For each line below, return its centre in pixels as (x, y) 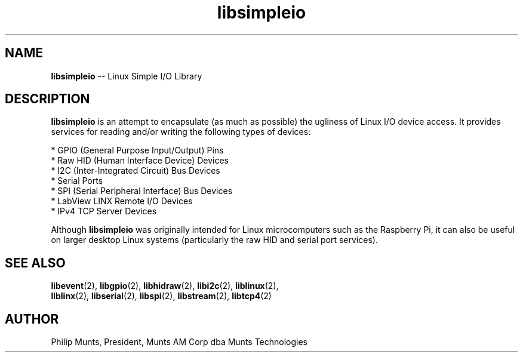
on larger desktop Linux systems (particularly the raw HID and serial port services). (214, 240)
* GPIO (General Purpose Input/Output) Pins (137, 150)
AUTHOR (32, 319)
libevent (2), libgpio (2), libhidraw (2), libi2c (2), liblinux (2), (165, 286)
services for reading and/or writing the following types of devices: (181, 132)
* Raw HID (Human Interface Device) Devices (140, 161)
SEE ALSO (35, 263)
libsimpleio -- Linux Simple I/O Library (127, 76)
